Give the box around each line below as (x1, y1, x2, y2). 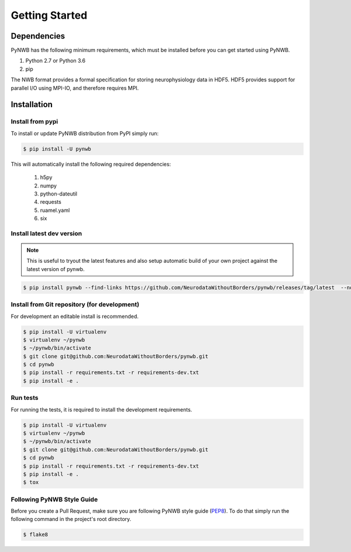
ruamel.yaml (40, 207, 70, 214)
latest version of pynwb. (26, 265, 85, 272)
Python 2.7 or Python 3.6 (25, 57, 86, 64)
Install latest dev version (11, 229, 82, 237)
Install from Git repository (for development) (11, 300, 140, 308)
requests (40, 198, 61, 205)
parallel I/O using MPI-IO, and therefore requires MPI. (11, 84, 139, 91)
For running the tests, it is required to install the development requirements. (11, 406, 192, 413)
